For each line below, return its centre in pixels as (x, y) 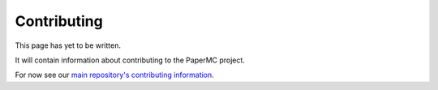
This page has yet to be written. (68, 45)
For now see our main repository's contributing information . (114, 75)
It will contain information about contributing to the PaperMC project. (130, 60)
